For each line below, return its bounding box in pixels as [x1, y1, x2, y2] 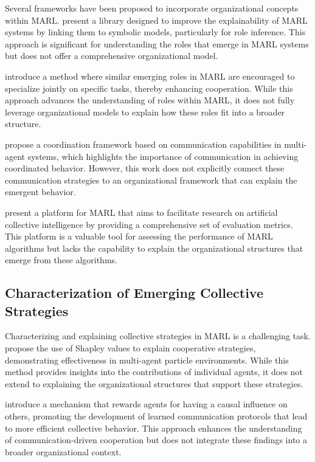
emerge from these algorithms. [5, 253, 117, 266]
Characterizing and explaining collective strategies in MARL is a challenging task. [5, 329, 311, 342]
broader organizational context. [5, 445, 122, 458]
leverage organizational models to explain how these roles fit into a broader [5, 105, 285, 118]
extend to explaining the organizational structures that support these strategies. [5, 377, 303, 390]
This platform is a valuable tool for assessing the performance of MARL [5, 230, 273, 243]
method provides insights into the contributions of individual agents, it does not [5, 365, 303, 378]
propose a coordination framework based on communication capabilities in [5, 137, 282, 150]
